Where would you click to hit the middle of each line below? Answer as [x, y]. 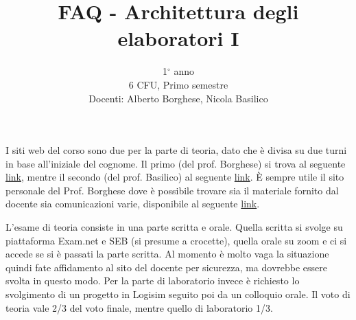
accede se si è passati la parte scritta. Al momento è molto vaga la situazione [167, 254]
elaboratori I [178, 38]
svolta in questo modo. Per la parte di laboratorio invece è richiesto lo [153, 281]
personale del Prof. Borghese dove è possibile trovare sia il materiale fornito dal [172, 190]
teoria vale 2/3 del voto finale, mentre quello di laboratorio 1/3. [139, 307]
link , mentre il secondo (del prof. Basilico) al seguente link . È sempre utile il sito [175, 177]
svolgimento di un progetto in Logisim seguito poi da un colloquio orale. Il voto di [178, 294]
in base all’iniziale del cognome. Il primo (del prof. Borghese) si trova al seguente [176, 163]
